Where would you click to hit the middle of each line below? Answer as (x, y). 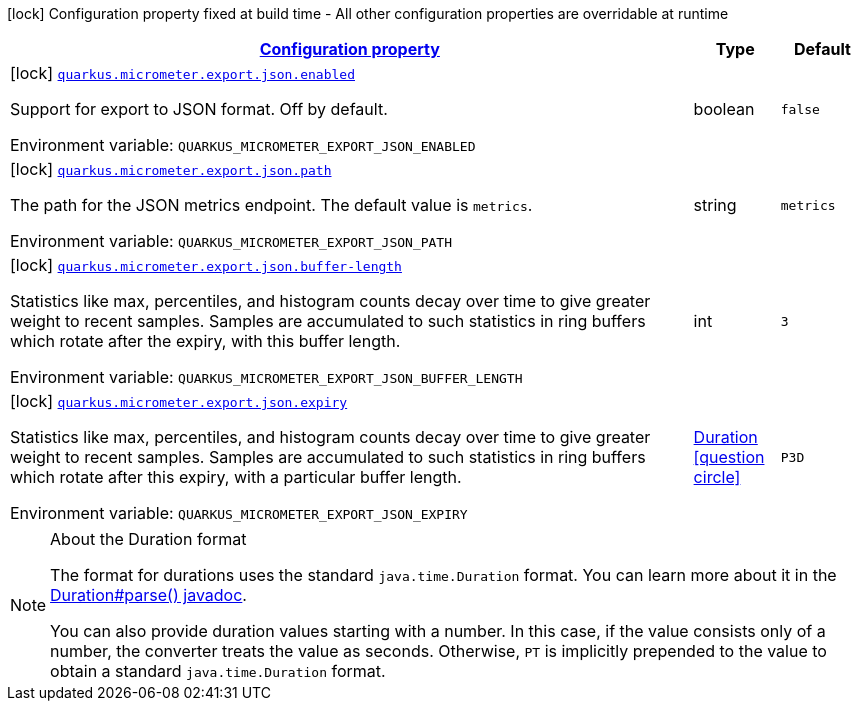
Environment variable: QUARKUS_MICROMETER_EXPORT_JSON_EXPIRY (239, 513)
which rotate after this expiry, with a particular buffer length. (236, 477)
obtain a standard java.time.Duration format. (218, 671)
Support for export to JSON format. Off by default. (199, 109)
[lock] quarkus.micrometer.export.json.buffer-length (206, 265)
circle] (717, 477)
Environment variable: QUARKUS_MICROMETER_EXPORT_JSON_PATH (231, 241)
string (715, 205)
